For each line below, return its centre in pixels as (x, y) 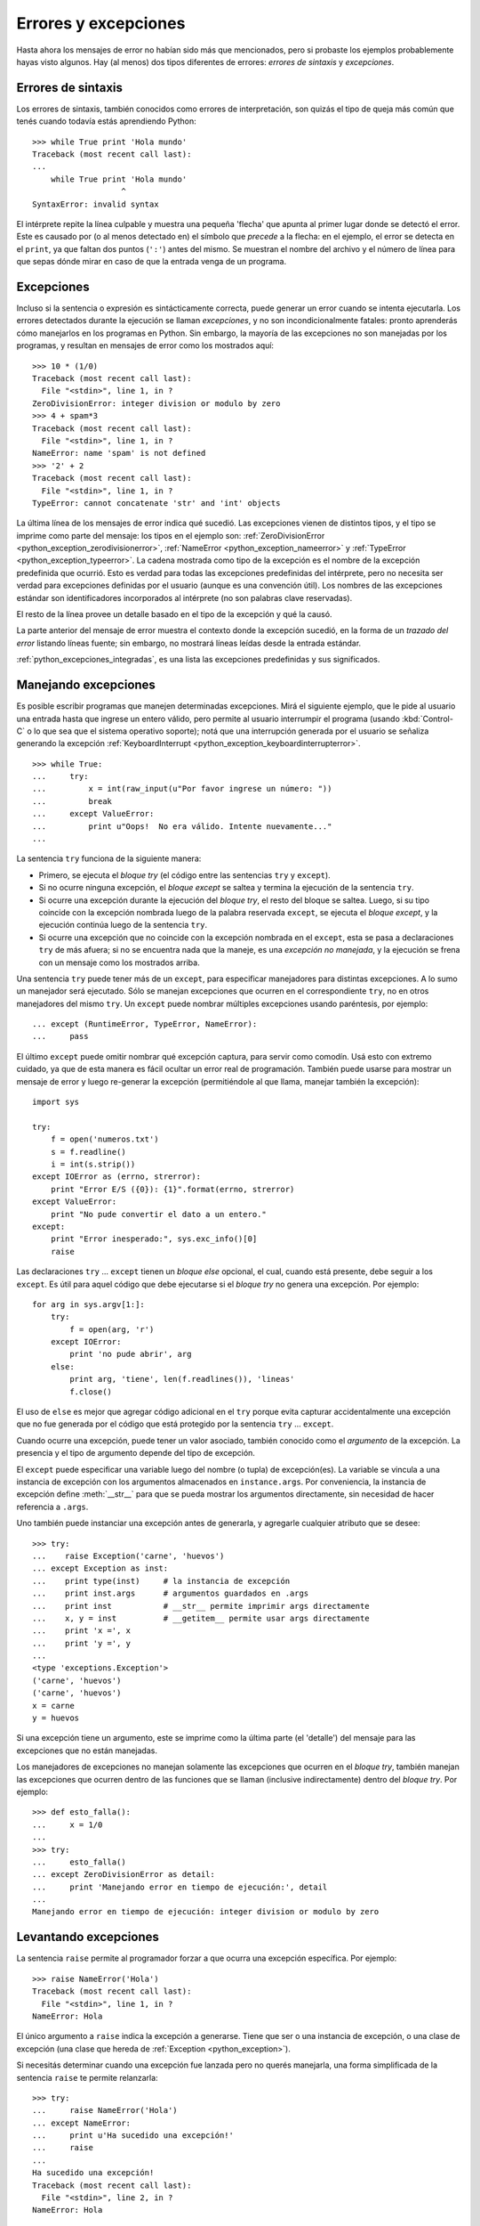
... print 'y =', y (82, 1643)
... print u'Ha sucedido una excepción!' (133, 2136)
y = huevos (56, 1718)
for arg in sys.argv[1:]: (89, 1304)
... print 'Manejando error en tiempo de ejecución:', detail (180, 1887)
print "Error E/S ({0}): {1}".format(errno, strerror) (172, 1189)
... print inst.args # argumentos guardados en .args (171, 1593)
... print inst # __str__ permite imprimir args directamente (201, 1606)
